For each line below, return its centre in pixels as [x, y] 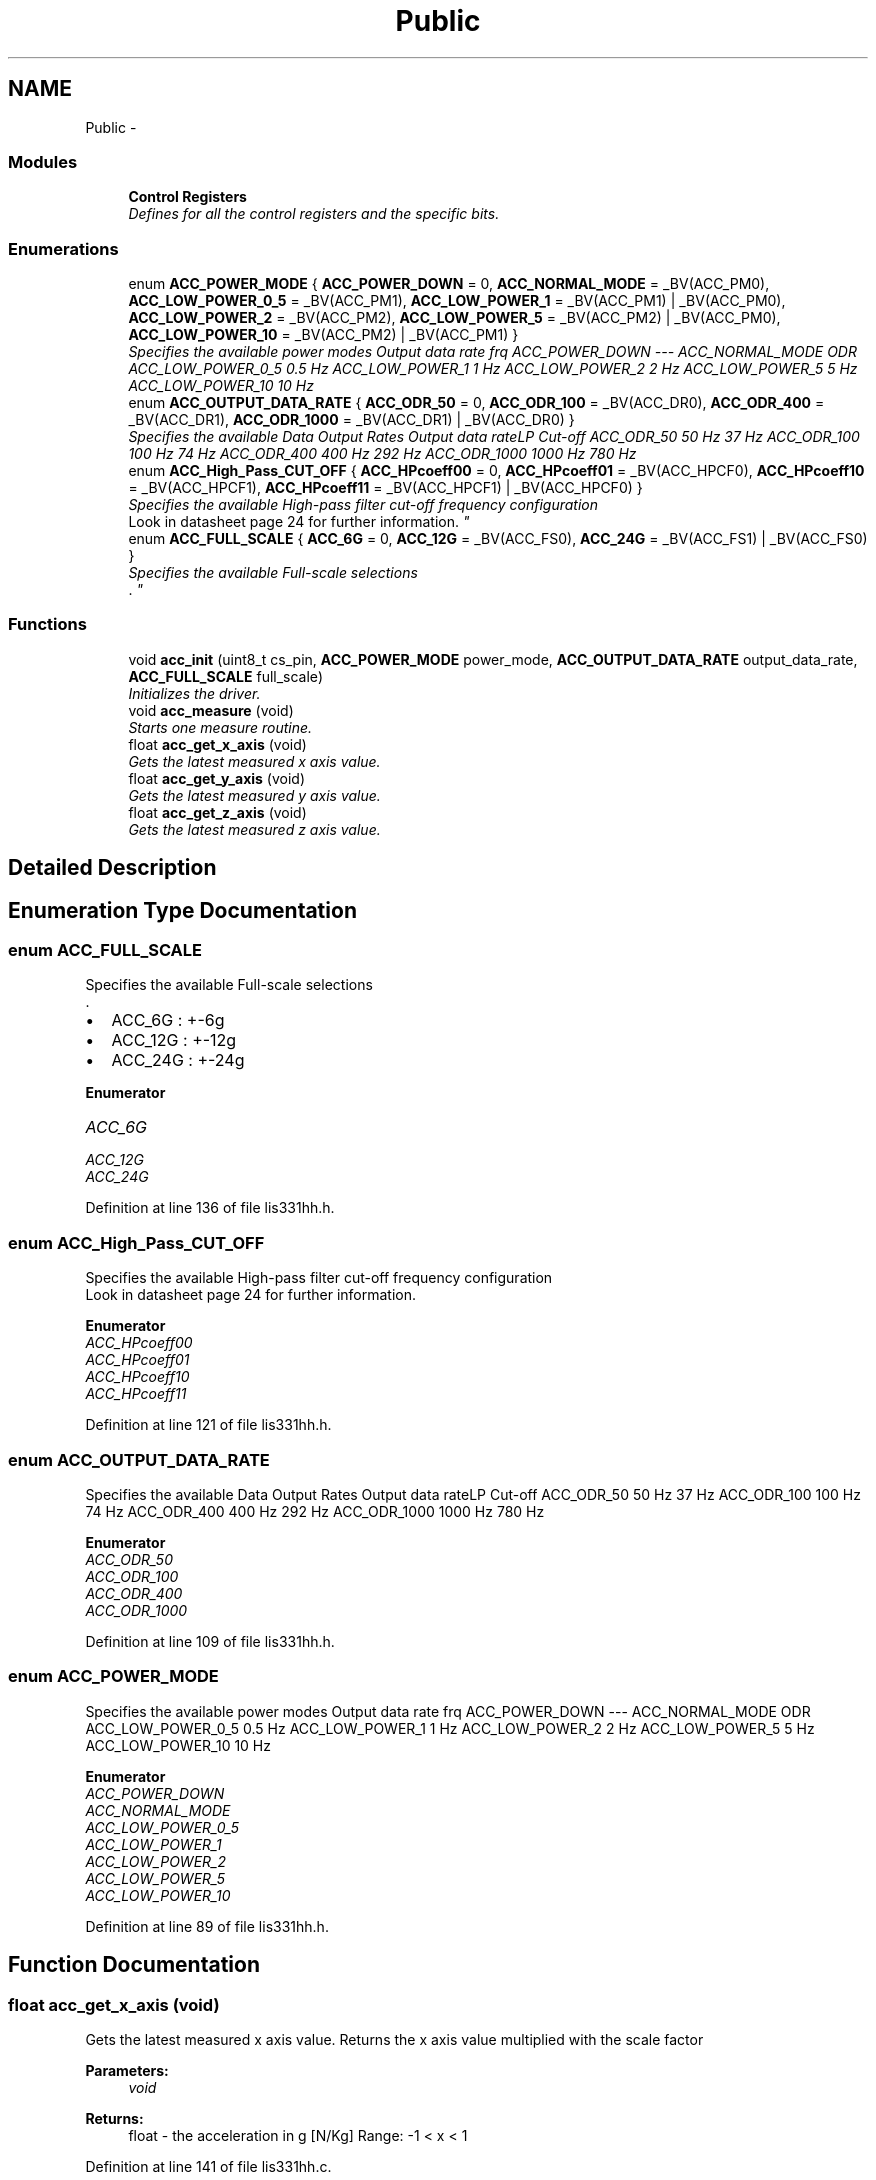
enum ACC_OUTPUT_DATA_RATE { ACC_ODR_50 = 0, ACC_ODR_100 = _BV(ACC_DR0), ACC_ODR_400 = [476, 403]
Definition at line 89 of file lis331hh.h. [207, 1926]
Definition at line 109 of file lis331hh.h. [210, 1641]
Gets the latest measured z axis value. [254, 829]
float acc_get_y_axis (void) [216, 778]
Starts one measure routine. [220, 727]
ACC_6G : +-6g [168, 1020]
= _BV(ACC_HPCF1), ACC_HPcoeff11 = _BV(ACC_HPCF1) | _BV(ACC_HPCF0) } [385, 488]
